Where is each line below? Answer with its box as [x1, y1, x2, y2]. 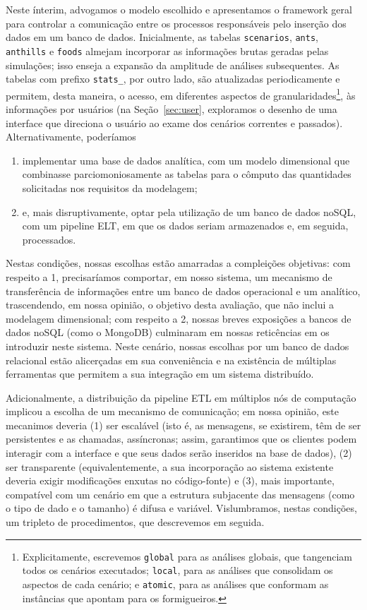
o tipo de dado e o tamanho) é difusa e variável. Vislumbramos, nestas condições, [6, 501, 357, 515]
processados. [22, 232, 76, 246]
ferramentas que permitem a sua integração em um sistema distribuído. [6, 366, 314, 381]
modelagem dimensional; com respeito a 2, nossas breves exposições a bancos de [6, 311, 351, 325]
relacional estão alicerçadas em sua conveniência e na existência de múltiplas [6, 352, 337, 367]
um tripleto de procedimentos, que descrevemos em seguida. [6, 515, 265, 530]
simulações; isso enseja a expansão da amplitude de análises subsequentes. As [6, 57, 339, 72]
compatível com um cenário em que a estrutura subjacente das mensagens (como [6, 486, 355, 501]
